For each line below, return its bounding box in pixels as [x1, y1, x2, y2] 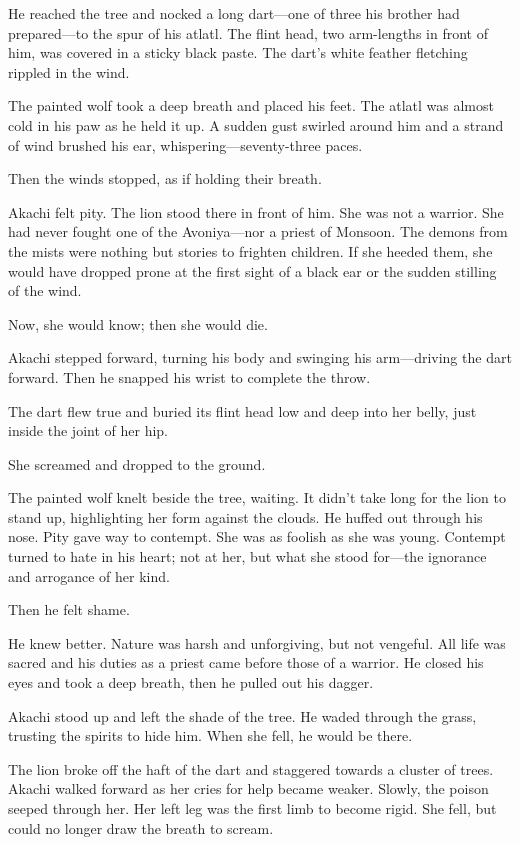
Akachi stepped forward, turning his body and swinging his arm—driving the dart [8, 347, 512, 368]
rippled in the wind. [8, 61, 130, 82]
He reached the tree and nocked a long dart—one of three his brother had [8, 3, 460, 23]
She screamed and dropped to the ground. [8, 453, 266, 474]
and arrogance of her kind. [8, 565, 170, 586]
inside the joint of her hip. [8, 420, 168, 441]
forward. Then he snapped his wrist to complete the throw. [8, 366, 371, 387]
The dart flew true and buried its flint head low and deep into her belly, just [8, 400, 477, 421]
